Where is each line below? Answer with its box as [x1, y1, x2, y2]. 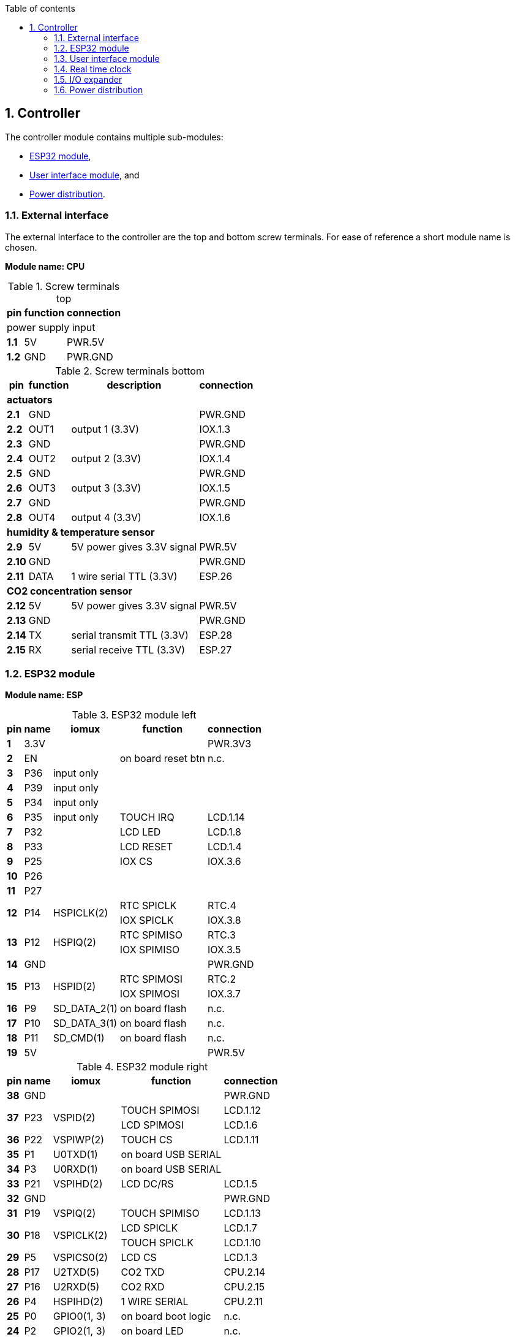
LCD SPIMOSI [121, 1119, 184, 1132]
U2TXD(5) [53, 1266, 100, 1279]
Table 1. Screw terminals [7, 280, 120, 292]
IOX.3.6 [207, 855, 241, 868]
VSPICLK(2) [53, 1229, 108, 1242]
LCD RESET [119, 840, 173, 853]
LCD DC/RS [121, 1178, 174, 1190]
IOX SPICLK [119, 914, 174, 927]
